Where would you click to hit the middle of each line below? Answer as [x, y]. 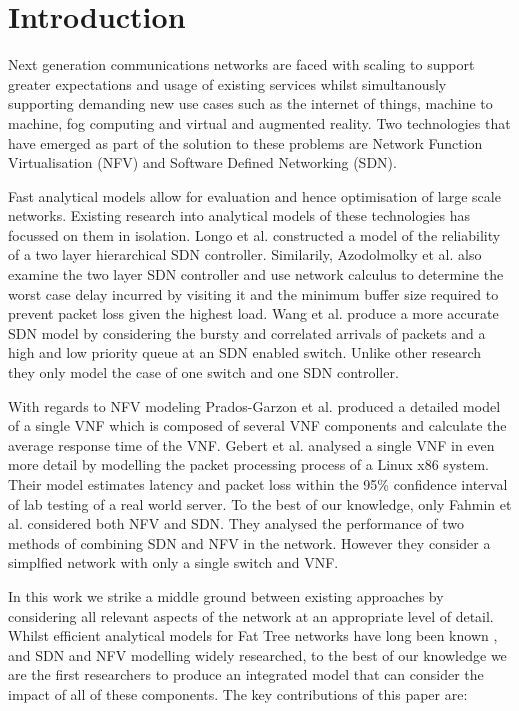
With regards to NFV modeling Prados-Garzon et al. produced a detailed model [254, 405]
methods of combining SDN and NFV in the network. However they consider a [249, 542]
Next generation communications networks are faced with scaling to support [241, 64]
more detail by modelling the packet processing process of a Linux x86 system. [249, 464]
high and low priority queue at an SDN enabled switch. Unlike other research [245, 352]
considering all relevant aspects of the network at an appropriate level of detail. [251, 615]
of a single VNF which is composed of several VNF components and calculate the [257, 425]
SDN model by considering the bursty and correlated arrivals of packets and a [247, 332]
